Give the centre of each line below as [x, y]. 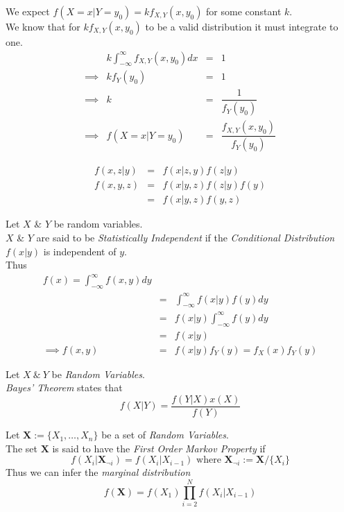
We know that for [43, 26]
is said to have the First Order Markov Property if [159, 448]
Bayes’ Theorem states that [64, 387]
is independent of [80, 251]
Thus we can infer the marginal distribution [98, 472]
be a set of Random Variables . [165, 435]
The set [21, 448]
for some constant [244, 11]
